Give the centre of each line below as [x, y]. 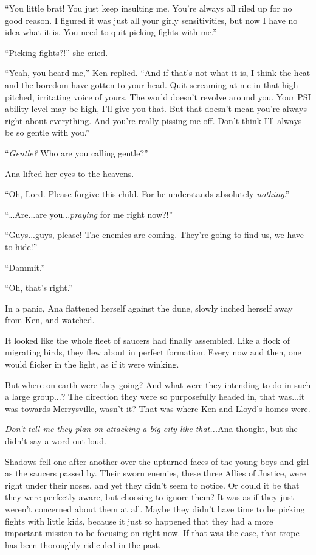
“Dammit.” [25, 267]
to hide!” [21, 246]
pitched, [20, 96]
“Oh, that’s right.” [39, 288]
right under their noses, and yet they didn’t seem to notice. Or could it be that [152, 485]
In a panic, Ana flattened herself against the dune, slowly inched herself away [149, 308]
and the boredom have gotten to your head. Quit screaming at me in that [142, 84]
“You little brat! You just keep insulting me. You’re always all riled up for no [149, 8]
